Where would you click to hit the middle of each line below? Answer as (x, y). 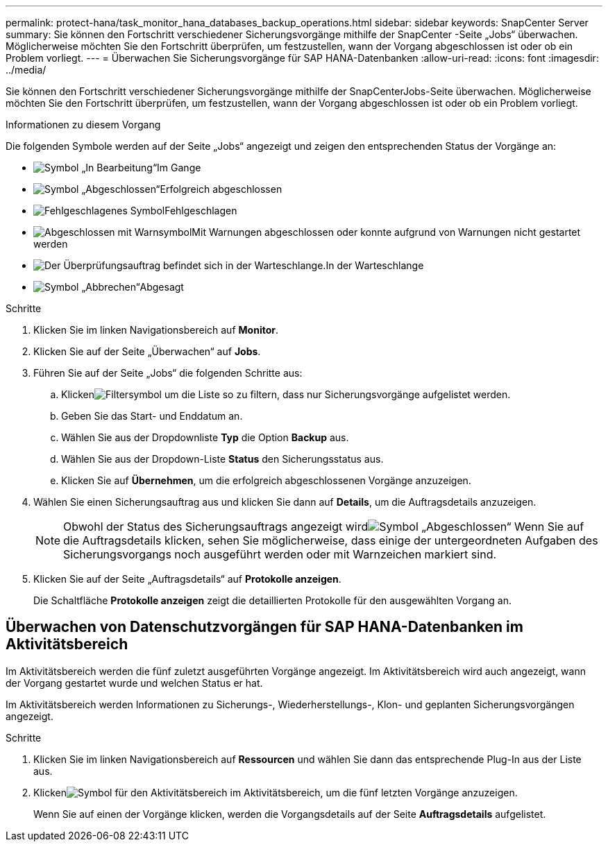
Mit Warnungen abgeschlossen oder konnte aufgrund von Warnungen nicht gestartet (386, 232)
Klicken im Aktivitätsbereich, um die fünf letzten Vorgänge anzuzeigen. (276, 792)
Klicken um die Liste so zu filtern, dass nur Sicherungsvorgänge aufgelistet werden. (286, 394)
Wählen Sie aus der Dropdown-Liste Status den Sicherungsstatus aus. (222, 459)
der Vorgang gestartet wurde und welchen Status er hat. (134, 683)
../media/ (26, 70)
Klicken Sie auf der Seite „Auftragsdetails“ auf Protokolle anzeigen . (187, 579)
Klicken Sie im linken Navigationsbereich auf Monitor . (156, 330)
